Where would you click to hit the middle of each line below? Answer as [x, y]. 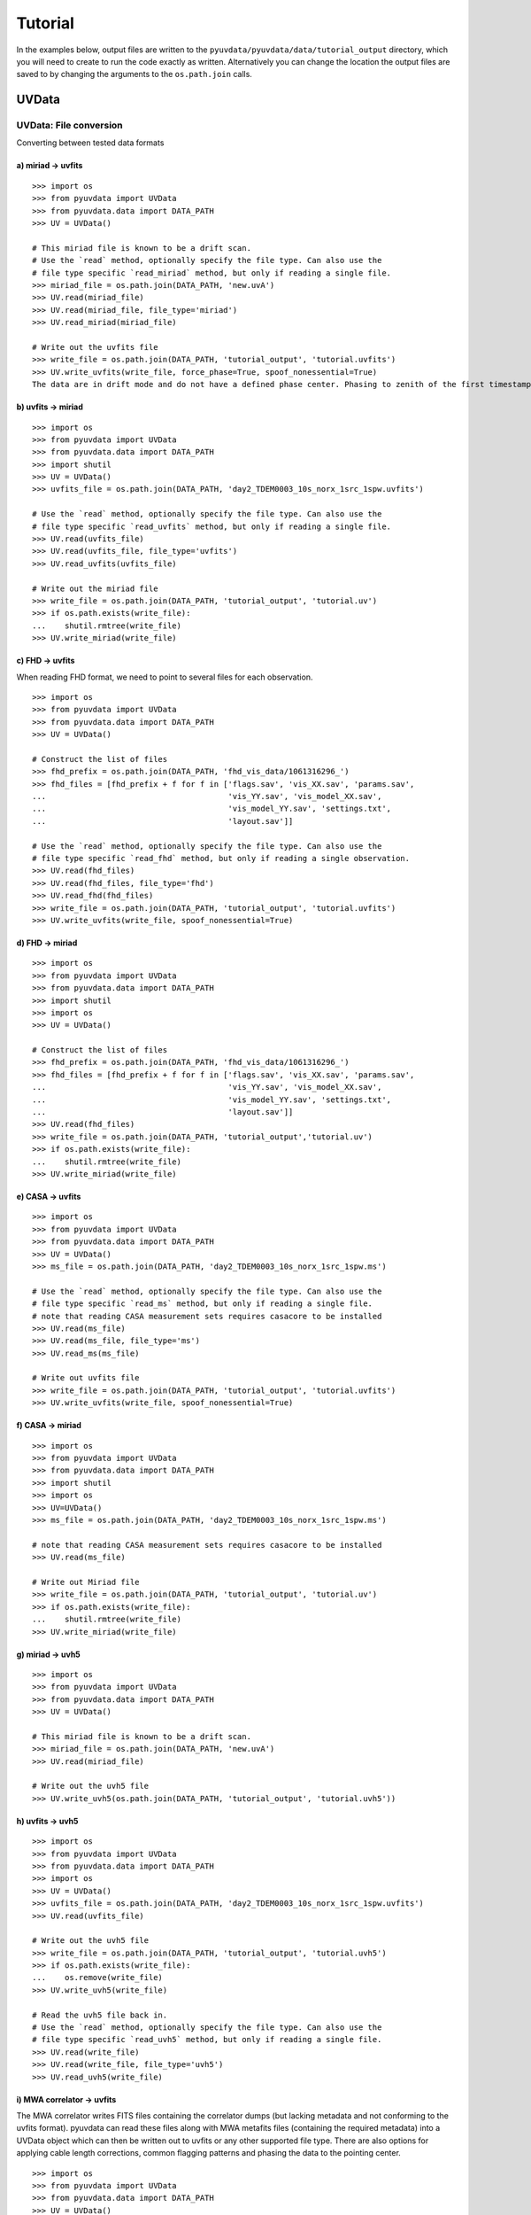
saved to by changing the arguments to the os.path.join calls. [134, 74]
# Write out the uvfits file [95, 347]
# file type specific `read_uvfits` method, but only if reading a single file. [212, 526]
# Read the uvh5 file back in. [100, 2015]
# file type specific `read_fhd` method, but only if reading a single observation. [221, 859]
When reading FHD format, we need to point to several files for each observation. [165, 677]
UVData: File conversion [69, 126]
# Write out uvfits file [86, 1378]
